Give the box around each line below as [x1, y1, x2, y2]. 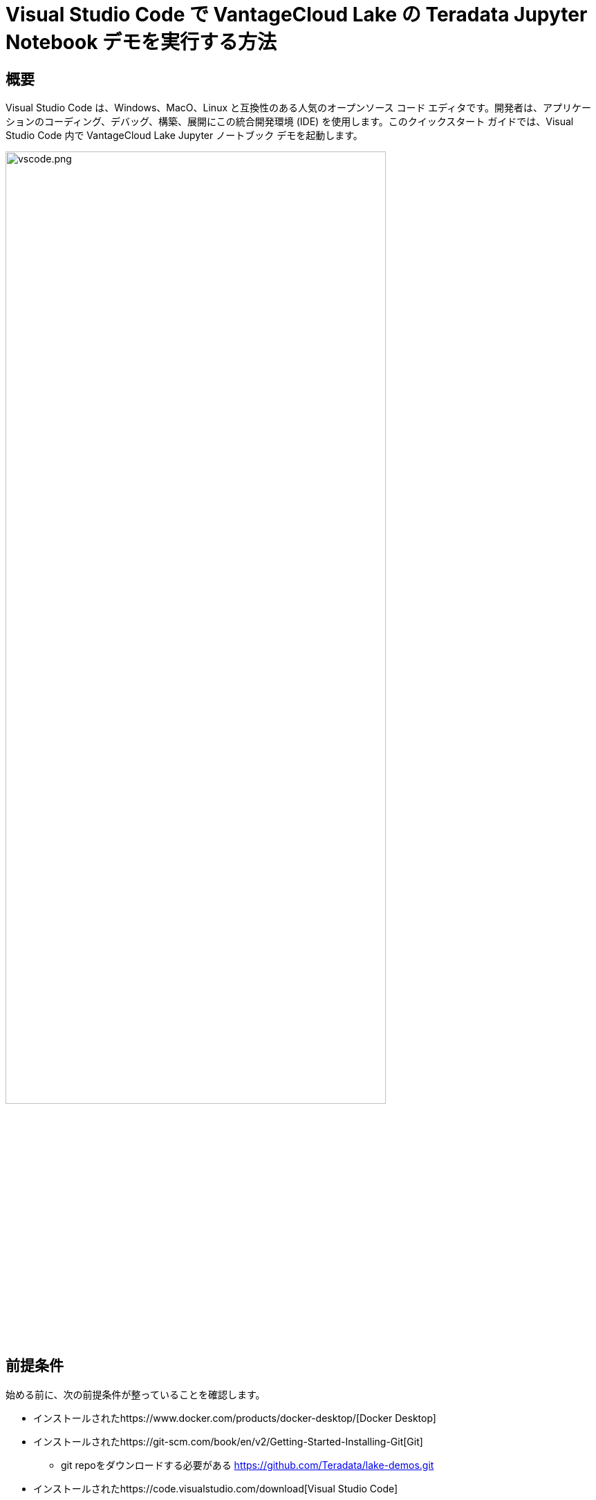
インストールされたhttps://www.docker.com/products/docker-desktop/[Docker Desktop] [33, 1411, 436, 1424]
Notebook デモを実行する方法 [6, 30, 277, 54]
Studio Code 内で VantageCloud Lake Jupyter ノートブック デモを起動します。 [6, 129, 363, 142]
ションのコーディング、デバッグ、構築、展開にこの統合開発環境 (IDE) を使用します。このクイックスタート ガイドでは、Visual [6, 115, 574, 128]
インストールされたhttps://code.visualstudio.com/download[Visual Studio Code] [33, 1482, 398, 1494]
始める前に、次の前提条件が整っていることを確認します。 [6, 1388, 266, 1400]
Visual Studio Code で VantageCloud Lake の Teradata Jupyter [6, 3, 588, 26]
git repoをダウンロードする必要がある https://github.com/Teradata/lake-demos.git [61, 1459, 434, 1471]
